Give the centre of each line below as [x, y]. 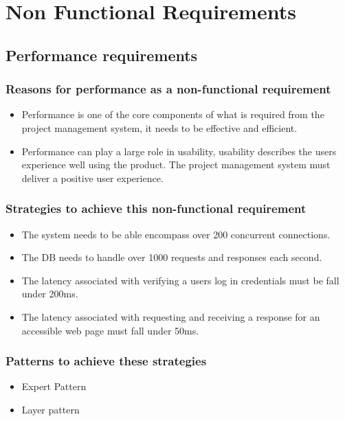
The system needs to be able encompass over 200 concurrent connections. [176, 234]
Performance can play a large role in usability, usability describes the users [179, 151]
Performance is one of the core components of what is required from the [173, 114]
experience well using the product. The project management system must [176, 164]
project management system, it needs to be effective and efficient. [159, 127]
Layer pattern [51, 409]
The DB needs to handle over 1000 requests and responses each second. [172, 257]
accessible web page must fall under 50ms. [110, 330]
